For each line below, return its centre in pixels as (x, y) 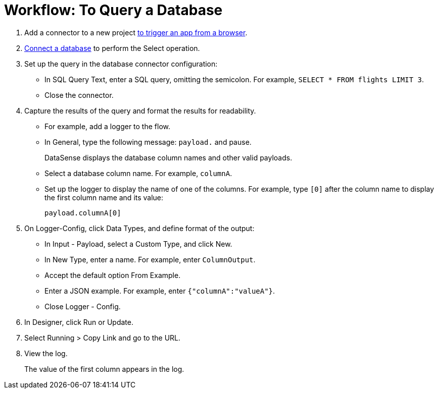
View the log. (46, 353)
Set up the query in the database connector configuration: (121, 64)
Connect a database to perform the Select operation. (112, 48)
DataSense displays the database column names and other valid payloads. (168, 157)
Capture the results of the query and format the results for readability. (140, 110)
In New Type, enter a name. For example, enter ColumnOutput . (150, 259)
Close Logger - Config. (83, 306)
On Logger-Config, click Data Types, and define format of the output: (139, 228)
